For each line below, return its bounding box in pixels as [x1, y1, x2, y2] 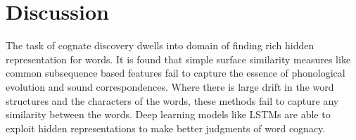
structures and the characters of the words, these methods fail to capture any [6, 93, 339, 108]
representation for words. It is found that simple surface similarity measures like [6, 51, 351, 66]
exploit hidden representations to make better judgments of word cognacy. [6, 120, 326, 135]
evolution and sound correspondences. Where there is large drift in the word [6, 79, 334, 94]
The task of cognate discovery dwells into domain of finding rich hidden [6, 38, 314, 53]
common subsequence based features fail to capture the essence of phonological [6, 65, 345, 80]
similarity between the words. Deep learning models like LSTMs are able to [6, 107, 331, 122]
